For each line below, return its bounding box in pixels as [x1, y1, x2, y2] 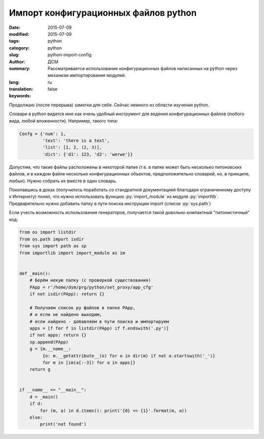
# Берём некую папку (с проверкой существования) [29, 277, 151, 283]
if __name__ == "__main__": [19, 387, 87, 393]
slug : [9, 52, 20, 58]
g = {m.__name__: [29, 346, 71, 352]
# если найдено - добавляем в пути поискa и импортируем [29, 318, 169, 324]
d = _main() [29, 394, 59, 399]
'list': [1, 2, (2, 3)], [42, 145, 102, 150]
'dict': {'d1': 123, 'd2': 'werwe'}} [42, 151, 133, 157]
